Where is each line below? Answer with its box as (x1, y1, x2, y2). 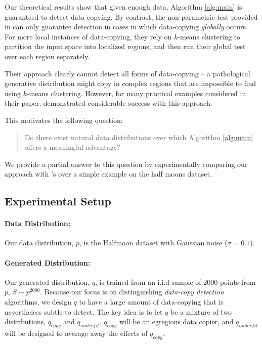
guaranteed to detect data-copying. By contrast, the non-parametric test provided (5, 11, 258, 22)
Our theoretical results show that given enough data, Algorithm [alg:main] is (5, 2, 242, 12)
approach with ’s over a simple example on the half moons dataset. (5, 168, 212, 179)
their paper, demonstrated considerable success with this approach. (5, 98, 212, 108)
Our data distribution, (5, 237, 74, 248)
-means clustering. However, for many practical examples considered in (26, 88, 246, 98)
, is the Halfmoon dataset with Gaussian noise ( (79, 237, 228, 248)
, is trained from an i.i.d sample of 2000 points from (95, 276, 256, 287)
